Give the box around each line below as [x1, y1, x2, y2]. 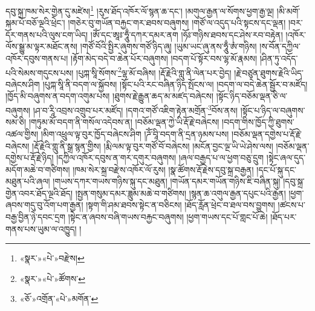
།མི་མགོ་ [276, 4, 300, 17]
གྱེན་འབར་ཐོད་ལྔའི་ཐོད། [5, 186, 73, 199]
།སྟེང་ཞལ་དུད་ [266, 151, 306, 164]
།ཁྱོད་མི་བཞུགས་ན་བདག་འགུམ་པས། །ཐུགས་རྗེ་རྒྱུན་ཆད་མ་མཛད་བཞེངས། [5, 90, 214, 102]
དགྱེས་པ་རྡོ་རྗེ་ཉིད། [5, 151, 54, 164]
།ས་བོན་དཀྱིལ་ [259, 40, 300, 53]
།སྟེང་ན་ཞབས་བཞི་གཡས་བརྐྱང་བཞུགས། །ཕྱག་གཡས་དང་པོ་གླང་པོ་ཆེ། [68, 211, 268, 223]
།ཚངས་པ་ [278, 198, 305, 211]
